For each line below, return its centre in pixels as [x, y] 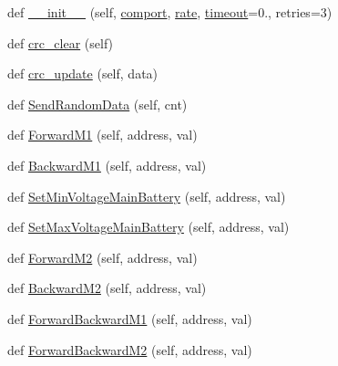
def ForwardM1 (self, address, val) [102, 135]
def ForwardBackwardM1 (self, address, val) [130, 318]
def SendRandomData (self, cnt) [97, 104]
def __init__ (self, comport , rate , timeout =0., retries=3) [170, 12]
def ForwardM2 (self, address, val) [102, 257]
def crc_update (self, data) [83, 73]
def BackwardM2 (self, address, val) [107, 288]
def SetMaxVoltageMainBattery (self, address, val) [149, 227]
